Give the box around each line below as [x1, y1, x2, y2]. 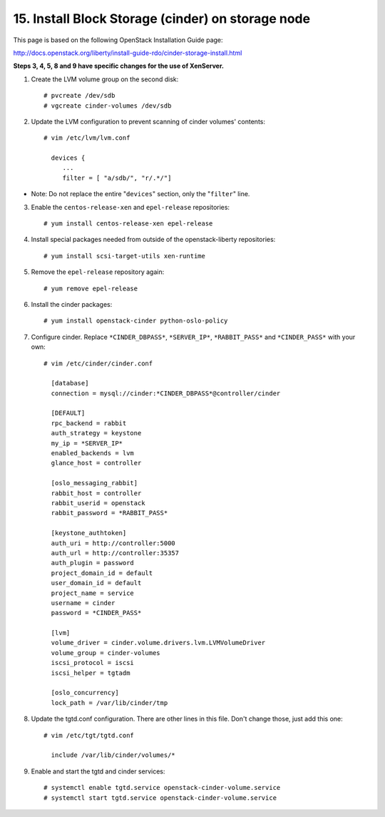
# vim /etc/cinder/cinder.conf [43, 359, 153, 367]
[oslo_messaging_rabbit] [51, 479, 138, 487]
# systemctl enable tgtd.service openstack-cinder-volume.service [43, 783, 281, 792]
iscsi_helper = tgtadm [51, 669, 130, 677]
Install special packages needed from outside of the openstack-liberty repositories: [31, 235, 276, 244]
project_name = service [51, 589, 135, 597]
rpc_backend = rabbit [51, 419, 127, 427]
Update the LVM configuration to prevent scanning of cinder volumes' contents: [31, 117, 266, 126]
